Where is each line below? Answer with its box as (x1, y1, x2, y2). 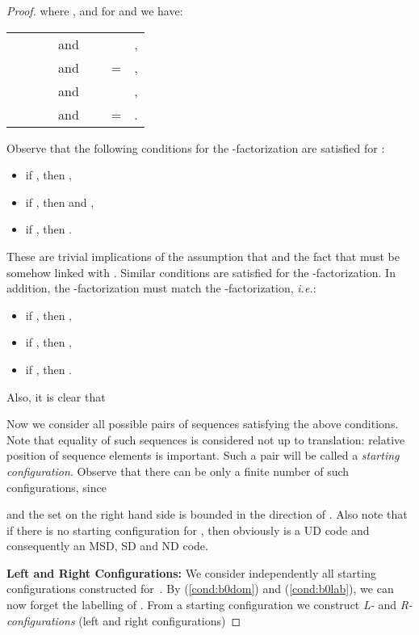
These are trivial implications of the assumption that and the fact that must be (6, 247, 400, 264)
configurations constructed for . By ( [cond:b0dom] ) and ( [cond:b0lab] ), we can (6, 580, 394, 597)
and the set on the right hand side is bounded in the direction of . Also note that (6, 506, 408, 523)
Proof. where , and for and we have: (6, 2, 183, 19)
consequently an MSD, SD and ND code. (6, 537, 208, 554)
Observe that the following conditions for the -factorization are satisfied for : (6, 139, 385, 156)
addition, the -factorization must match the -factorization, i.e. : (6, 280, 316, 296)
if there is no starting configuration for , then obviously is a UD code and (6, 521, 370, 538)
